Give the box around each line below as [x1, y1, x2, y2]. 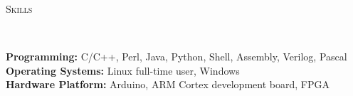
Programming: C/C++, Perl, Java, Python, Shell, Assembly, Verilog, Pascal [6, 49, 347, 64]
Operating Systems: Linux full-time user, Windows [6, 63, 240, 78]
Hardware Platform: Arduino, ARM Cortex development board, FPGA [6, 77, 330, 92]
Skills [6, 1, 33, 16]
